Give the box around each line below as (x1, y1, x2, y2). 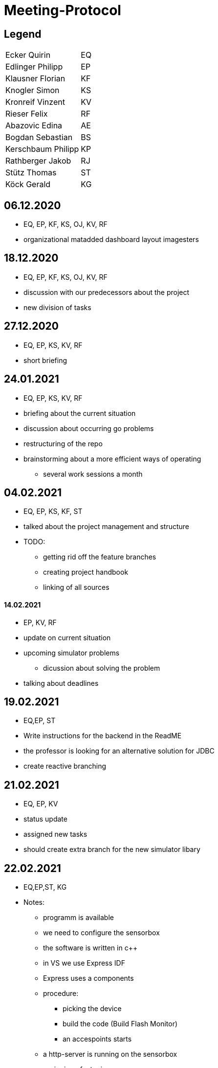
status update (23, 815, 67, 824)
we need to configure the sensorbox (43, 928, 160, 937)
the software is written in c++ (43, 944, 138, 952)
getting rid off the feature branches (43, 553, 156, 561)
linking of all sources (43, 583, 109, 592)
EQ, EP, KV (23, 800, 58, 808)
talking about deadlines (23, 679, 99, 687)
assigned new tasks (23, 830, 87, 839)
